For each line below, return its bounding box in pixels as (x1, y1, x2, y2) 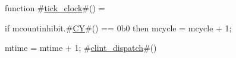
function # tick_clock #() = (5, 2, 105, 14)
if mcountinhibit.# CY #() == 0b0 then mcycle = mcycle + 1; (5, 21, 232, 34)
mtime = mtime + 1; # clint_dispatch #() (5, 41, 157, 54)
